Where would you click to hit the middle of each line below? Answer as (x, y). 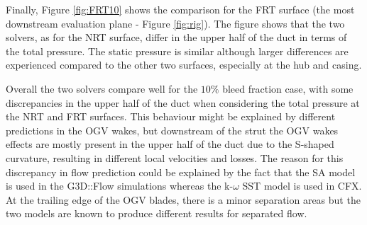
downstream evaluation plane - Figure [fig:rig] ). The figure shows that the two (175, 23)
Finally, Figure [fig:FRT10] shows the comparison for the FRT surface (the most (180, 9)
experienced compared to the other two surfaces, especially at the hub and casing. (184, 65)
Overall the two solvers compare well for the (102, 88)
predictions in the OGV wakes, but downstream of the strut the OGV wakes (172, 130)
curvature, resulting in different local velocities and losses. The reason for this (175, 157)
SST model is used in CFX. (302, 186)
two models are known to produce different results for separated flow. (157, 213)
